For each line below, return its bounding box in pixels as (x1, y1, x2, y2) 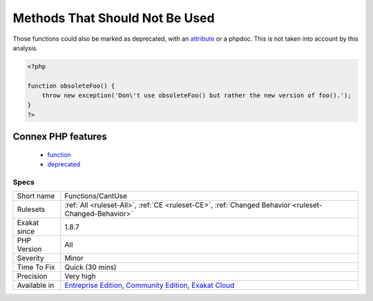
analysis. (12, 43, 38, 52)
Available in (17, 280, 55, 290)
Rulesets (17, 204, 45, 214)
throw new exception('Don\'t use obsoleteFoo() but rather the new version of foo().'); (41, 92, 352, 99)
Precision (17, 271, 48, 281)
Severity (17, 253, 44, 263)
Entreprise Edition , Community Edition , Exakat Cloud (64, 280, 235, 290)
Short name (17, 191, 55, 201)
